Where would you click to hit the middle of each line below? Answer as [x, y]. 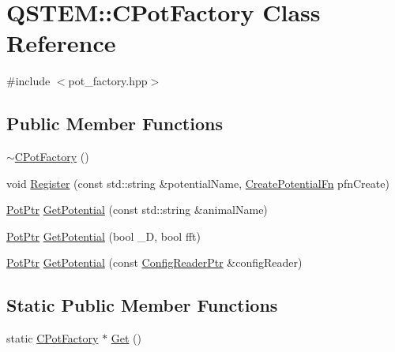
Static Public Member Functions [142, 305]
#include [28, 81]
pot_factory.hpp [108, 81]
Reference [61, 43]
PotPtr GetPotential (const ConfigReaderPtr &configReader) [154, 262]
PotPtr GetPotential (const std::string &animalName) [137, 210]
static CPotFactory [53, 338]
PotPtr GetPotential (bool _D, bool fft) [103, 236]
